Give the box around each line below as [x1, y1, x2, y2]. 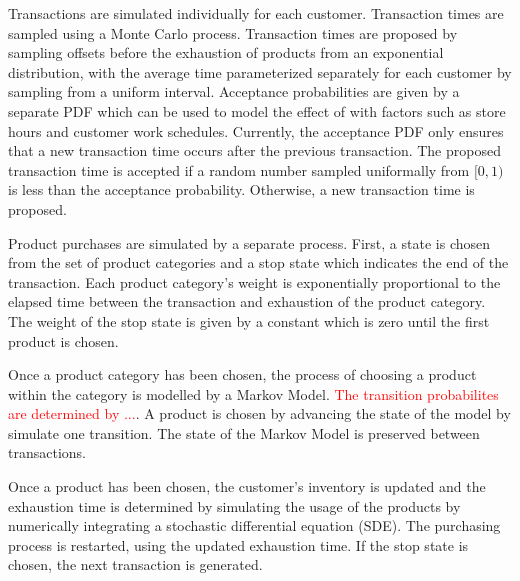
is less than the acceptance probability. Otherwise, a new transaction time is [8, 179, 475, 200]
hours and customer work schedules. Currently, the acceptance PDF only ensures [8, 120, 504, 141]
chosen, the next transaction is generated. [8, 554, 263, 575]
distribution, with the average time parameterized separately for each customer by [8, 61, 512, 82]
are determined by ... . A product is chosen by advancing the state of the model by [8, 403, 511, 424]
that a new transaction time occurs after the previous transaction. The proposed [8, 140, 501, 161]
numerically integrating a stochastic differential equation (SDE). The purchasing [8, 515, 501, 536]
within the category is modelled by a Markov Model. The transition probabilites [8, 383, 499, 404]
